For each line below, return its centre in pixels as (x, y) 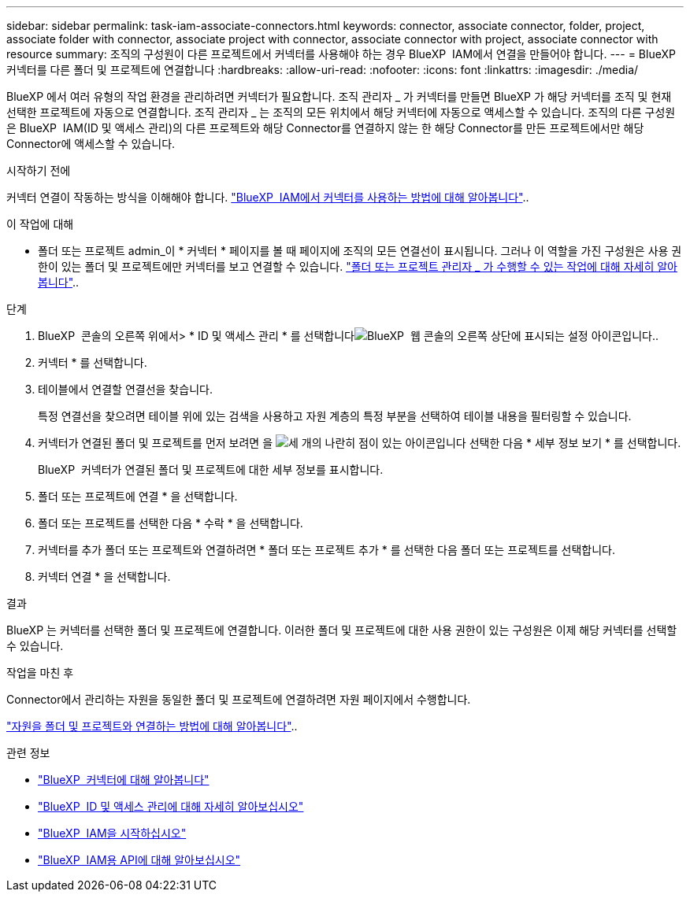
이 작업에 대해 (40, 224)
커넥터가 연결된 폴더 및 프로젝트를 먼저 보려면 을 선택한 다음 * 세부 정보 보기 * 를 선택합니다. (360, 443)
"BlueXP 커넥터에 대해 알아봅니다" (124, 780)
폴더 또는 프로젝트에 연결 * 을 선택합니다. (138, 496)
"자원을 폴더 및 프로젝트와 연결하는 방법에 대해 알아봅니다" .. (152, 726)
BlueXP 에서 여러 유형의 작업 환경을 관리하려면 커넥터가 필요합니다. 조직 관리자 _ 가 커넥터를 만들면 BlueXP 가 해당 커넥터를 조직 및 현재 (339, 96)
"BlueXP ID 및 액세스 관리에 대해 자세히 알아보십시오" (171, 806)
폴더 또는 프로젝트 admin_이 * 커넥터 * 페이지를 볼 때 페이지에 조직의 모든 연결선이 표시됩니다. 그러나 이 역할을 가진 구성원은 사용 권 (360, 251)
